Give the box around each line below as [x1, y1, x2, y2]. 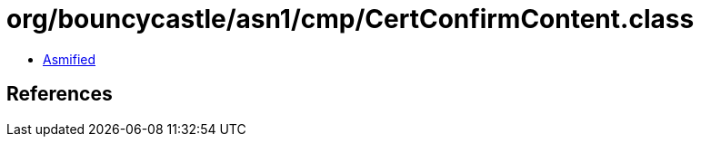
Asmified [43, 51, 96, 67]
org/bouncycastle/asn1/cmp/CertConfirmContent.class [6, 4, 695, 34]
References [6, 82, 113, 106]
